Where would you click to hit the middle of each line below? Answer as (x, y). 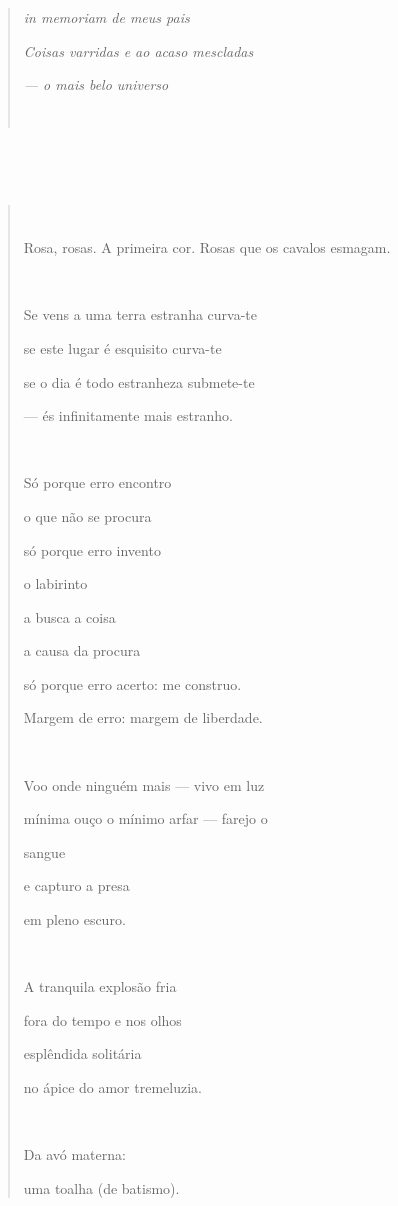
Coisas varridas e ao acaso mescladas (138, 50)
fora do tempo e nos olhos (102, 1019)
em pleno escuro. (74, 919)
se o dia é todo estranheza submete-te (139, 381)
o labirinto (55, 583)
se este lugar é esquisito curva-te (122, 347)
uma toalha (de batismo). (101, 1187)
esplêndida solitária (82, 1053)
